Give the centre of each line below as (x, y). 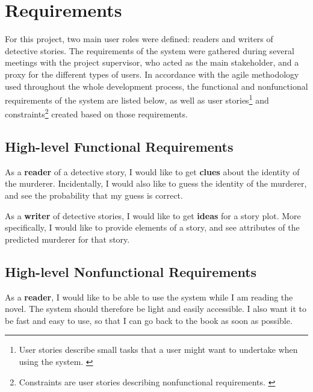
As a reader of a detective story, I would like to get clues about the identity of (152, 171)
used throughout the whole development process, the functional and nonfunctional (156, 86)
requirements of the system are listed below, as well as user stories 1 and (137, 99)
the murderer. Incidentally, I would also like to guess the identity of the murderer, (156, 183)
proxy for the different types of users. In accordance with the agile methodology (152, 74)
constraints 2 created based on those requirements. (96, 113)
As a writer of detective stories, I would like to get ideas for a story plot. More (153, 215)
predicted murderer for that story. (67, 239)
